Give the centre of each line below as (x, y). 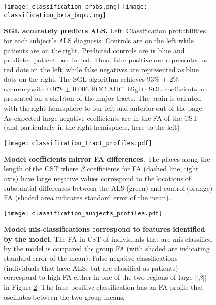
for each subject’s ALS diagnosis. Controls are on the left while (99, 40)
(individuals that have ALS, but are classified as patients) (91, 267)
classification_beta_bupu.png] (55, 15)
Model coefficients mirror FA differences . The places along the (107, 159)
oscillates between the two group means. (64, 296)
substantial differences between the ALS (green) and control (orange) (108, 188)
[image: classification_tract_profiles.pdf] (78, 143)
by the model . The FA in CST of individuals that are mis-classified (108, 238)
